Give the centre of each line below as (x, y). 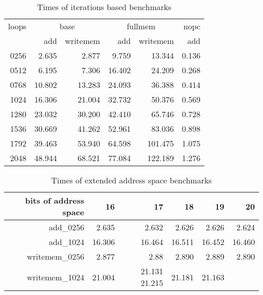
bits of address (55, 200)
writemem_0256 (56, 256)
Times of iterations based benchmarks (104, 7)
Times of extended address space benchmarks (131, 180)
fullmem (141, 26)
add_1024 (67, 242)
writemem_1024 (56, 277)
